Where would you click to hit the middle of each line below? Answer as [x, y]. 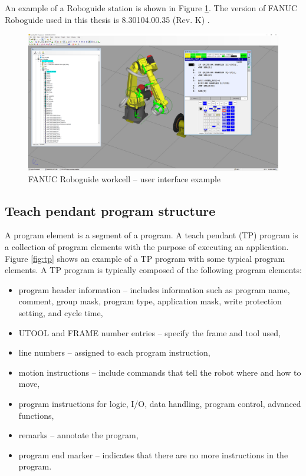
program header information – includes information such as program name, [154, 289]
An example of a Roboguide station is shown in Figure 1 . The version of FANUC [151, 8]
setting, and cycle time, [61, 313]
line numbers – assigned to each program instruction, [114, 352]
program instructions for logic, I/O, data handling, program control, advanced [160, 403]
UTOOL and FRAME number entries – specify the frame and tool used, [149, 332]
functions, [36, 415]
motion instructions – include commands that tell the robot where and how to [160, 372]
